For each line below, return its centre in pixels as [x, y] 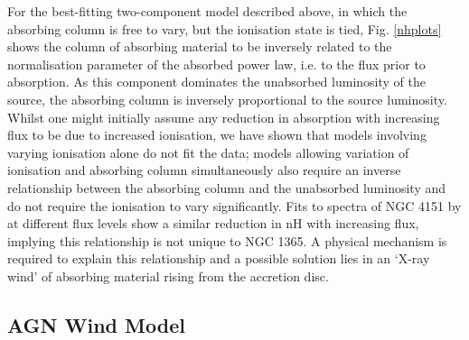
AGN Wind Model [96, 324]
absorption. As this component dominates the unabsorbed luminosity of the [216, 82]
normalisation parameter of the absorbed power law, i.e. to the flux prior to [216, 64]
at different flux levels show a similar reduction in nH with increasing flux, [213, 223]
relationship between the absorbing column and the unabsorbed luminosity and [227, 187]
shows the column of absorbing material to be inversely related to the [200, 46]
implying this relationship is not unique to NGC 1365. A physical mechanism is [227, 240]
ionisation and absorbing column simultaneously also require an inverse [204, 170]
